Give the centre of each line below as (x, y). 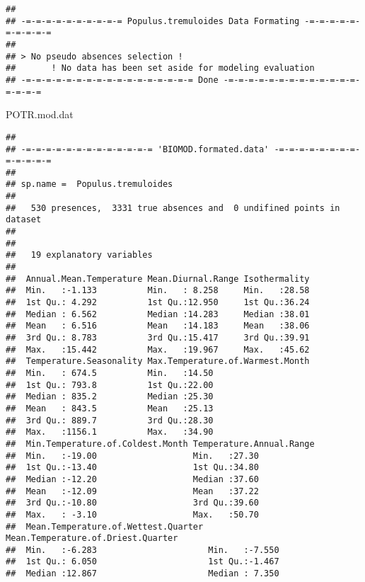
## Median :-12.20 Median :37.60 (132, 479)
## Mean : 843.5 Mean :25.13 (110, 408)
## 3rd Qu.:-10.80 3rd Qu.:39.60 (132, 503)
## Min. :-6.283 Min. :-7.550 (143, 550)
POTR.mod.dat (40, 114)
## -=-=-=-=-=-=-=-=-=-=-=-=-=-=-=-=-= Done (112, 80)
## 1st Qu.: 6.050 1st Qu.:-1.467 (143, 562)
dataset (24, 220)
